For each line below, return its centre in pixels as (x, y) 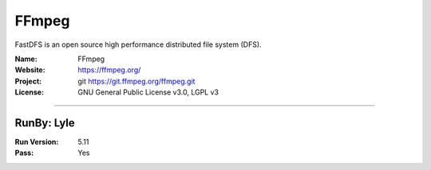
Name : (26, 59)
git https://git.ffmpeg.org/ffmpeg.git (136, 81)
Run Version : (37, 142)
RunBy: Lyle (45, 123)
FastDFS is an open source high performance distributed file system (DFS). (138, 44)
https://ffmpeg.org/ (109, 70)
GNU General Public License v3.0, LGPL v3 (148, 92)
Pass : (24, 153)
